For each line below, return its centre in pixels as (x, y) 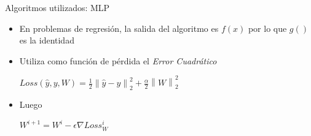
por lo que (267, 28)
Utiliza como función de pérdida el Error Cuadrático (118, 60)
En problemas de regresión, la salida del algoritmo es (119, 28)
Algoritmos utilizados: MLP (57, 7)
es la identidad (47, 40)
